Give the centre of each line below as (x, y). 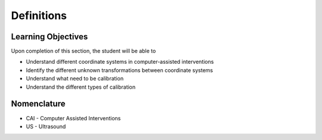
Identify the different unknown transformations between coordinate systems (120, 70)
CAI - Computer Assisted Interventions (73, 118)
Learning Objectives (49, 37)
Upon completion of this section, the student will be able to (83, 51)
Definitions (39, 15)
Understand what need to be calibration (75, 79)
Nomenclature (38, 104)
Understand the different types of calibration (81, 87)
